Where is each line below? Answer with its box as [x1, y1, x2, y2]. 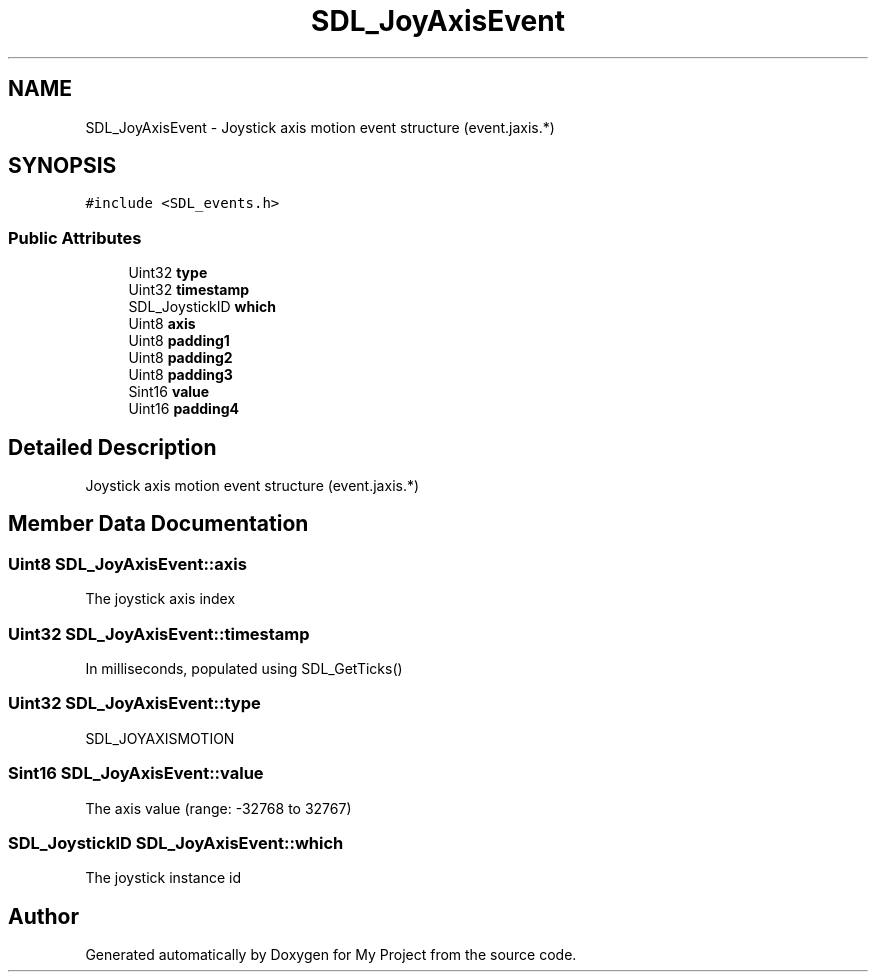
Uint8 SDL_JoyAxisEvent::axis [8, 553, 247, 574]
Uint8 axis [128, 315, 196, 333]
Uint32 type [128, 264, 208, 282]
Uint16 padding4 [128, 400, 239, 418]
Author [8, 903, 79, 929]
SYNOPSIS [8, 153, 117, 179]
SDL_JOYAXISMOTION [85, 729, 235, 747]
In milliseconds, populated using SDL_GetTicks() [85, 660, 403, 677]
